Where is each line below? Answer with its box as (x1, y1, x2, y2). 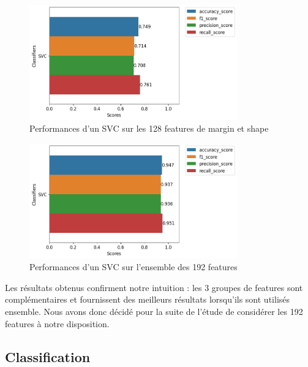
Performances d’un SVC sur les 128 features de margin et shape (29, 122, 269, 135)
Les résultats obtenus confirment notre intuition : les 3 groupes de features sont (5, 281, 303, 293)
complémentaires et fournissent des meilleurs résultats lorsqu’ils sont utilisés (5, 293, 290, 306)
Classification (5, 347, 91, 366)
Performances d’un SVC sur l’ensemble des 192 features (29, 260, 238, 273)
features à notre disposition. (5, 317, 110, 330)
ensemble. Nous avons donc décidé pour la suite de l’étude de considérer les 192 (5, 305, 303, 317)
